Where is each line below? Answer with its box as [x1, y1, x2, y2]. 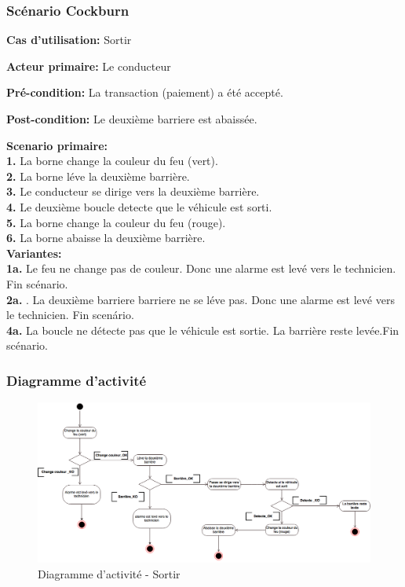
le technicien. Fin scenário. [6, 306, 134, 323]
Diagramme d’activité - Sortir [38, 565, 181, 581]
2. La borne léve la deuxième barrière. [6, 167, 190, 184]
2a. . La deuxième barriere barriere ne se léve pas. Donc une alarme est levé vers [6, 291, 395, 307]
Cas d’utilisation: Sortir [6, 31, 132, 48]
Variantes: [6, 244, 62, 261]
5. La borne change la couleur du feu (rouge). [6, 214, 226, 230]
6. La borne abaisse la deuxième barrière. [6, 229, 206, 246]
